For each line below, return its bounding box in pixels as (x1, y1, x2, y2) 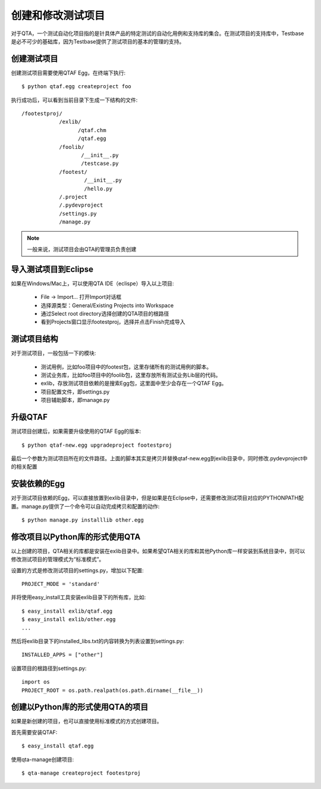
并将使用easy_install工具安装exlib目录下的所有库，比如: (11, 594, 146, 601)
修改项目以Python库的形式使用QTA (11, 532, 141, 542)
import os (21, 679, 50, 685)
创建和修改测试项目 (11, 9, 105, 22)
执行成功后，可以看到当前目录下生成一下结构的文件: (11, 96, 138, 104)
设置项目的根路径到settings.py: (11, 665, 87, 672)
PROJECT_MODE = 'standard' (21, 581, 100, 588)
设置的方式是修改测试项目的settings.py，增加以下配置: (11, 566, 144, 574)
